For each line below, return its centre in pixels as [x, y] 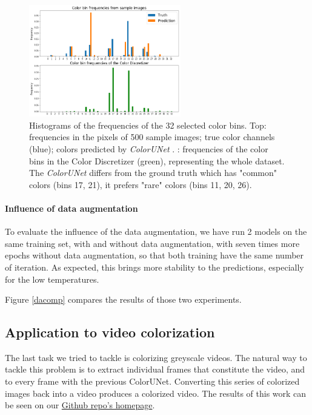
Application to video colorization [110, 332]
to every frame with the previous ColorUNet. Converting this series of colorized [152, 381]
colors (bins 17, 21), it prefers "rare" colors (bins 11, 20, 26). [141, 184]
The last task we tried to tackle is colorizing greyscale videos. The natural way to [156, 357]
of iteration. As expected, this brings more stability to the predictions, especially [154, 267]
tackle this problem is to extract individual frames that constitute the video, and [155, 369]
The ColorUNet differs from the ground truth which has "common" [153, 173]
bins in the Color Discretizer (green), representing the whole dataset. [157, 160]
